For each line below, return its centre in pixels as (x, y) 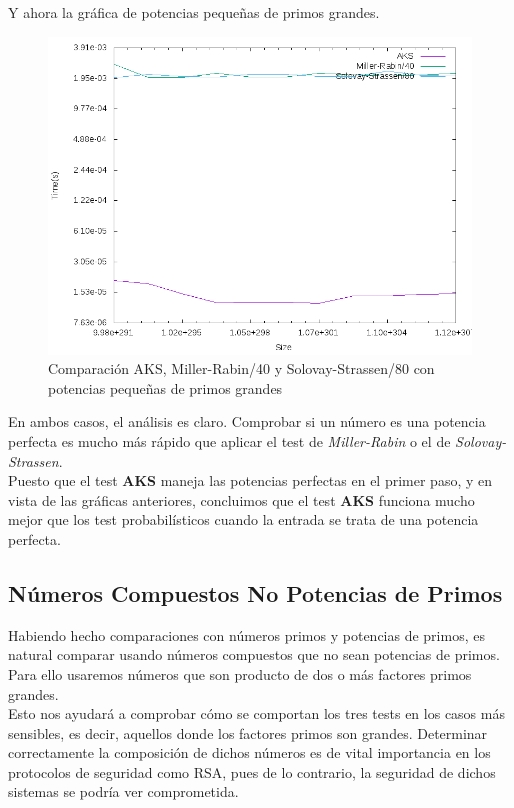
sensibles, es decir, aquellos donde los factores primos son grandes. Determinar (248, 732)
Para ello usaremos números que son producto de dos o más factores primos (240, 673)
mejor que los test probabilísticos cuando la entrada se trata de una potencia (243, 519)
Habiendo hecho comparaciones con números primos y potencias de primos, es (246, 634)
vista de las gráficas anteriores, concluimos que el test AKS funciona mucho (241, 499)
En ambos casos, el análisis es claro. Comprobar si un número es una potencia (247, 421)
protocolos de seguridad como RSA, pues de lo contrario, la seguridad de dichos (252, 771)
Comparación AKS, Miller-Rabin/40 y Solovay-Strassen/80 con (241, 368)
